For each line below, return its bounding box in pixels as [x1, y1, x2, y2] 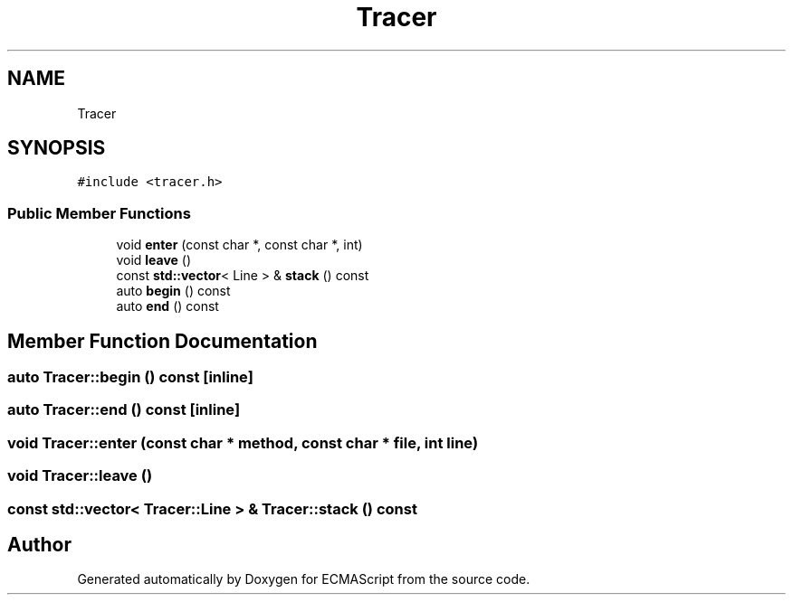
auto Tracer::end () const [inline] [7, 400, 241, 419]
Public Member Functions [7, 203, 191, 222]
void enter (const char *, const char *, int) [116, 237, 363, 253]
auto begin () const [116, 283, 231, 299]
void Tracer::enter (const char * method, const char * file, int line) [7, 433, 479, 452]
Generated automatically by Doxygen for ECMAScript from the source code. [77, 571, 530, 588]
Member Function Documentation [7, 329, 318, 353]
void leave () [116, 252, 192, 268]
